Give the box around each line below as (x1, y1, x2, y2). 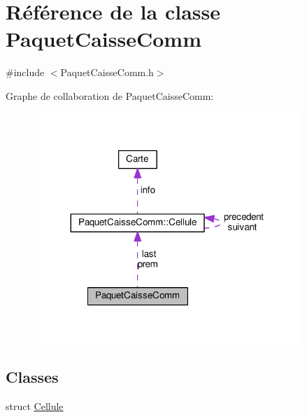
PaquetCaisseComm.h (60, 65, 154, 80)
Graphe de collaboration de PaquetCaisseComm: (6, 88, 214, 103)
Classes (6, 366, 59, 388)
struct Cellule (6, 398, 64, 413)
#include (6, 65, 45, 80)
